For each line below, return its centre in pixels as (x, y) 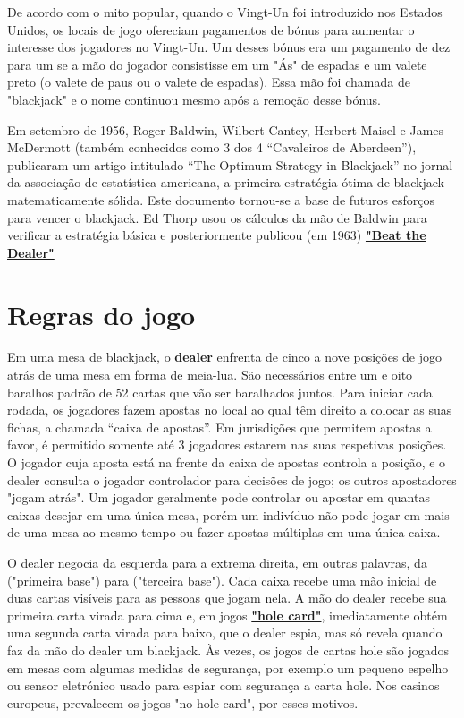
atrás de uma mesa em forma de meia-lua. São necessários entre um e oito (210, 375)
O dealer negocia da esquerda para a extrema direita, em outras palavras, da (217, 562)
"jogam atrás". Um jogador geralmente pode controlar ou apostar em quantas (219, 497)
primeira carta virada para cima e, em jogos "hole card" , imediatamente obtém (228, 615)
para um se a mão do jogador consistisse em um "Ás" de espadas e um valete (217, 64)
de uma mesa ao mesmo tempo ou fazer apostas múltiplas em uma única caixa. (224, 532)
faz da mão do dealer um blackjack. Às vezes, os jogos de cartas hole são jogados (228, 650)
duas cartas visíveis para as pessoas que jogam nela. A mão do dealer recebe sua (227, 598)
